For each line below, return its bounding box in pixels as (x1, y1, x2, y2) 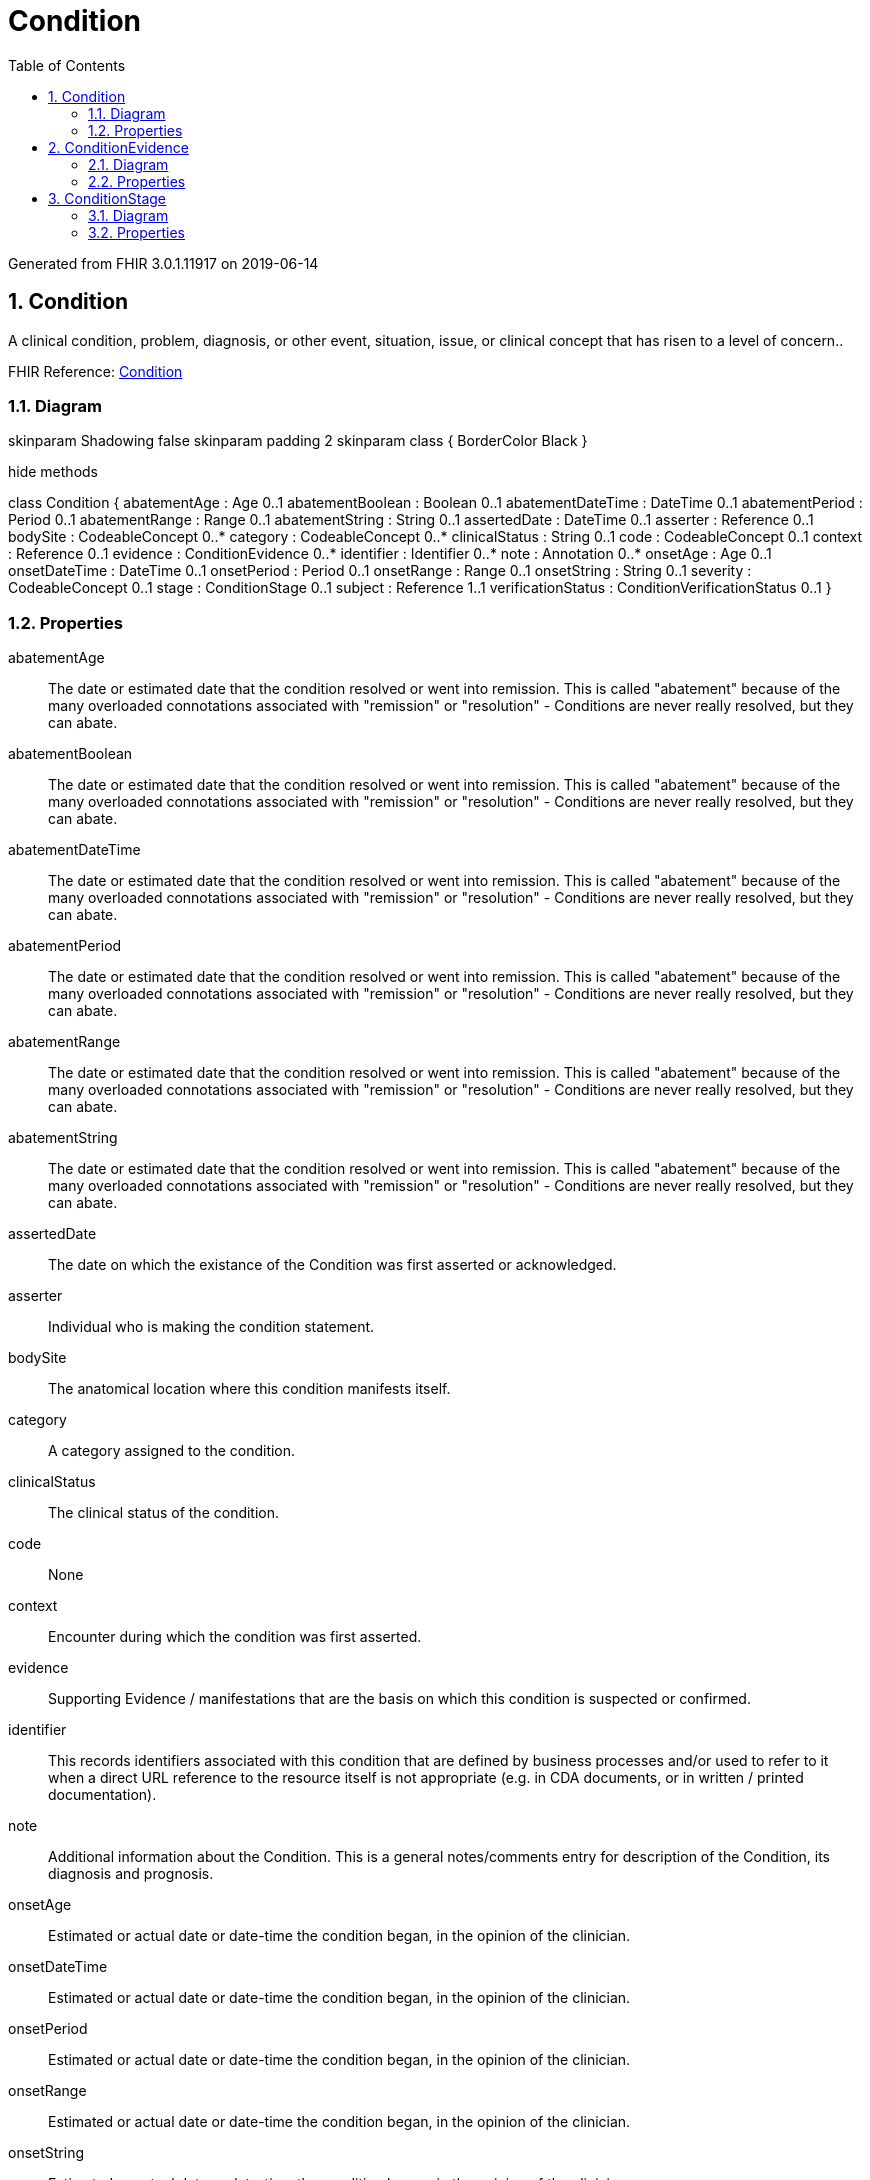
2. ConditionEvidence (48, 138, 189, 156)
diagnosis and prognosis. (48, 1865, 214, 1883)
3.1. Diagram (88, 206, 169, 224)
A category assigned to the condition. (48, 1442, 296, 1460)
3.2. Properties (88, 223, 185, 241)
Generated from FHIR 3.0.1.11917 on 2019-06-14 (8, 254, 319, 272)
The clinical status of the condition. (48, 1504, 280, 1522)
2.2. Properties (88, 172, 186, 190)
